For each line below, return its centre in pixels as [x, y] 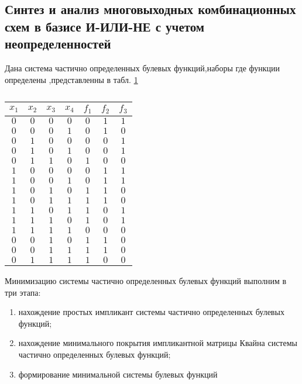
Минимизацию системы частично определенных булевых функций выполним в [146, 281]
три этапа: [23, 292]
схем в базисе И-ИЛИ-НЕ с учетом [105, 26]
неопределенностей [58, 44]
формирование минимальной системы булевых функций [118, 374]
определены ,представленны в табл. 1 [71, 79]
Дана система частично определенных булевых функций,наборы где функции [143, 68]
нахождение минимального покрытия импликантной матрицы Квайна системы [158, 343]
